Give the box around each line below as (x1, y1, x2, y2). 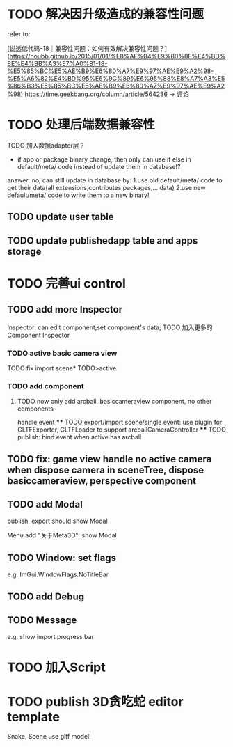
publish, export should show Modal (7, 517, 108, 526)
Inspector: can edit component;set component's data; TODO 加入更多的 (7, 323, 213, 331)
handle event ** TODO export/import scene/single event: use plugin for (17, 418, 223, 427)
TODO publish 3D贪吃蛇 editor (7, 693, 184, 709)
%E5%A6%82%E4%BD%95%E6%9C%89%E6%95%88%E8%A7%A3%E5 (7, 74, 225, 82)
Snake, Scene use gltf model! (7, 732, 92, 740)
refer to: (7, 29, 31, 38)
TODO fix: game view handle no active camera (7, 453, 212, 465)
